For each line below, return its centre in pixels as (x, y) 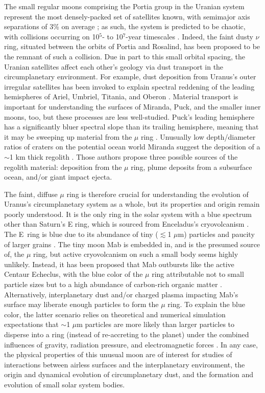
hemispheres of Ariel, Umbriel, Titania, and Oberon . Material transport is (121, 96)
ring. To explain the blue (206, 304)
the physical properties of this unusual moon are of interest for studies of (118, 354)
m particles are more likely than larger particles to (156, 324)
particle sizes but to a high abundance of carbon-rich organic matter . (113, 284)
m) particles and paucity (216, 234)
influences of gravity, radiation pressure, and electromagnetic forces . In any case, (131, 344)
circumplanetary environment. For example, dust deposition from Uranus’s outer (130, 77)
